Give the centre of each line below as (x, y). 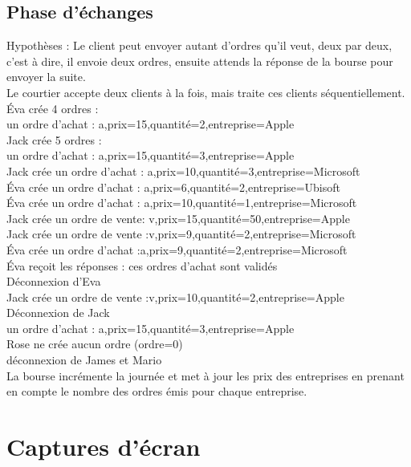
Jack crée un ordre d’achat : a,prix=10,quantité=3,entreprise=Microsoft (183, 171)
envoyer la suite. (46, 77)
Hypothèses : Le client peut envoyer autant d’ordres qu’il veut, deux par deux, (199, 45)
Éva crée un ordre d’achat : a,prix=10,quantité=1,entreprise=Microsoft (182, 203)
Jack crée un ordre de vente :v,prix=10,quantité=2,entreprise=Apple (175, 296)
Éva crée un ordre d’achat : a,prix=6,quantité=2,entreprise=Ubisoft (173, 187)
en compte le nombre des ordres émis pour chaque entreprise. (157, 391)
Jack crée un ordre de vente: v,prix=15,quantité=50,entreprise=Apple (178, 218)
